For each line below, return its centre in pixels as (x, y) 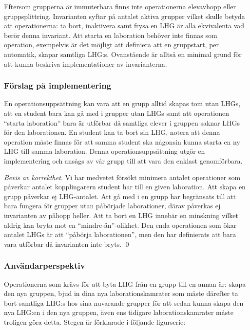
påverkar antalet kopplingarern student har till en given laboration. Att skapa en (125, 187)
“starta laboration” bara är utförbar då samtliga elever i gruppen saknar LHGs (122, 122)
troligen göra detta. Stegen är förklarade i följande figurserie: (95, 321)
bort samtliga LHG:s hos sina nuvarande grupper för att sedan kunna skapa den (124, 302)
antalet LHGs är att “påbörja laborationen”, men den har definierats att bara (120, 234)
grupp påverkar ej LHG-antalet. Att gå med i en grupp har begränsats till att (120, 196)
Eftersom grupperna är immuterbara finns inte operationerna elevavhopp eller (120, 6)
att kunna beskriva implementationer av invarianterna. (86, 64)
